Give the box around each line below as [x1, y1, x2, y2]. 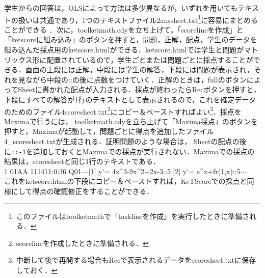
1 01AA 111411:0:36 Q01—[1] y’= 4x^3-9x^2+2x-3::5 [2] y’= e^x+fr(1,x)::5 [4, 165, 241, 176]
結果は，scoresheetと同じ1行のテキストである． [4, 156, 161, 166]
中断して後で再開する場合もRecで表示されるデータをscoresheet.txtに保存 [16, 255, 256, 265]
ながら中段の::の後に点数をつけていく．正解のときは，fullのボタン [25, 74, 247, 85]
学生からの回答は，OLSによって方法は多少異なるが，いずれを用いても [4, 3, 238, 13]
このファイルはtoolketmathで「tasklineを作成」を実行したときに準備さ [16, 210, 250, 221]
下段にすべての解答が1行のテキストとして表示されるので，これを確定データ [4, 94, 256, 104]
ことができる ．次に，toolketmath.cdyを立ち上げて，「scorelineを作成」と [4, 24, 244, 35]
